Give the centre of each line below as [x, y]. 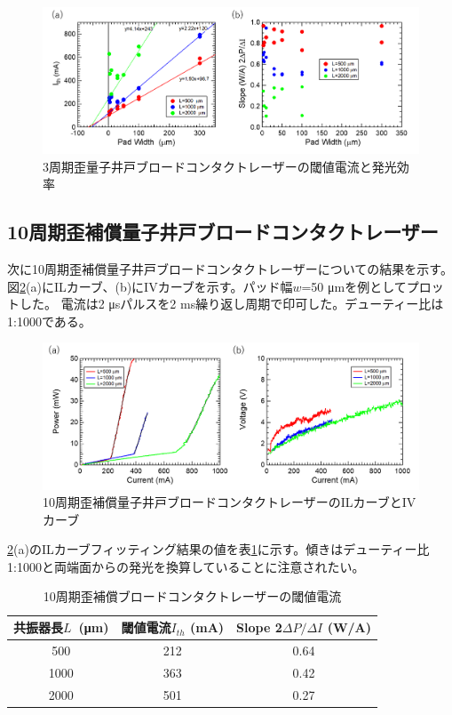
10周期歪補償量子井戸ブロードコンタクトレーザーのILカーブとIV [230, 502]
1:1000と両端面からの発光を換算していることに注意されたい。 [186, 566]
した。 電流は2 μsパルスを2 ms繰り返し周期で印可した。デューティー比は [231, 304]
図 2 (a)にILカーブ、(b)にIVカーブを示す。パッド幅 [150, 286]
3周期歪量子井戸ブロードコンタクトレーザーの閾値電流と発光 [220, 166]
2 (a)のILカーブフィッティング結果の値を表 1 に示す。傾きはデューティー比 [218, 549]
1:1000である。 [49, 321]
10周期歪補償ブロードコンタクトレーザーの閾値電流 [192, 596]
